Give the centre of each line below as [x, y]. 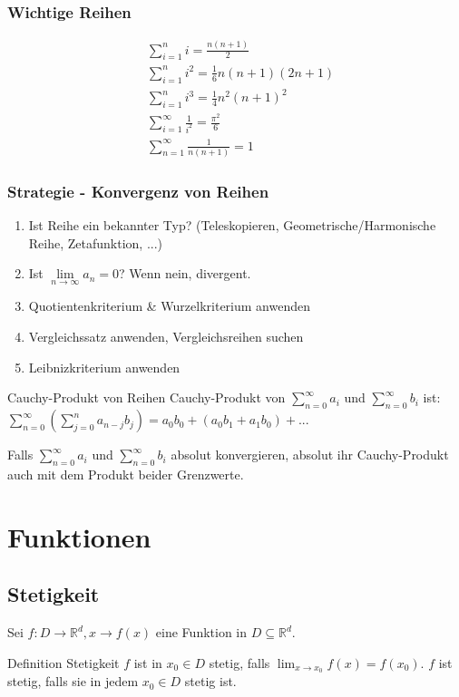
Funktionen [79, 536]
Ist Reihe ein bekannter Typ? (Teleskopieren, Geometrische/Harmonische [232, 225]
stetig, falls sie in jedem [73, 681]
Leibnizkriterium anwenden [104, 367]
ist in [148, 662]
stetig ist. [210, 681]
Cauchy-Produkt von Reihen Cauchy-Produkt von [146, 397]
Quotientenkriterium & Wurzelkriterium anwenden [169, 306]
